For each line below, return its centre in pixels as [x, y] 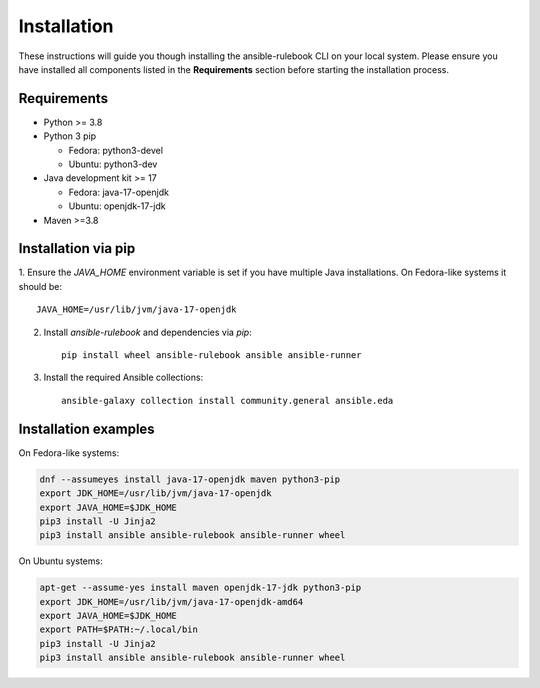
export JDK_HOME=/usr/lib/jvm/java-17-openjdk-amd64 [171, 601]
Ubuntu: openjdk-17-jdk [117, 206]
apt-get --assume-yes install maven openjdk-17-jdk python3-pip [200, 588]
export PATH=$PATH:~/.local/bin [119, 629]
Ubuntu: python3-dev [113, 164]
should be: [40, 286]
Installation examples [86, 428]
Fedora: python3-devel [116, 150]
